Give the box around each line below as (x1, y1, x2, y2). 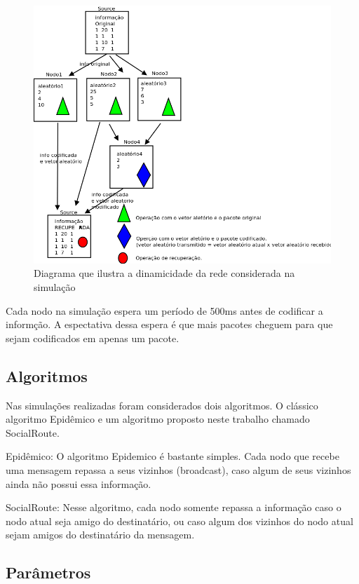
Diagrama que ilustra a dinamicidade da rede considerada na (34, 266, 295, 280)
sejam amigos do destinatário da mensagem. (6, 527, 195, 542)
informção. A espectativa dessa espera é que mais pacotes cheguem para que (6, 317, 333, 332)
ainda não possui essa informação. (6, 476, 151, 491)
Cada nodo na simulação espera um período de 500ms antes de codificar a (6, 303, 323, 318)
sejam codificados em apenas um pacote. (6, 330, 179, 345)
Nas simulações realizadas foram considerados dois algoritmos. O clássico (6, 398, 318, 412)
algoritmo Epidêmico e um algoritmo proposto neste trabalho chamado (6, 412, 310, 426)
